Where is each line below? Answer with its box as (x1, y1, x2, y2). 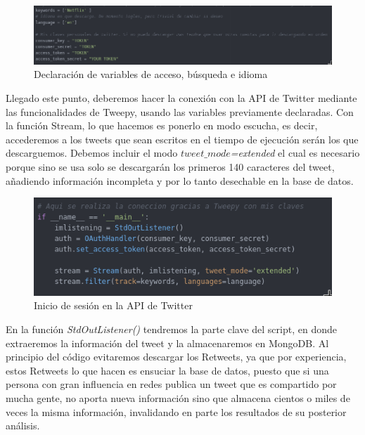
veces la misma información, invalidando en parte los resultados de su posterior (6, 404, 347, 419)
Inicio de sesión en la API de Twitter (34, 298, 193, 313)
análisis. (6, 418, 40, 433)
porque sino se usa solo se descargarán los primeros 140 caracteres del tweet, (6, 159, 335, 174)
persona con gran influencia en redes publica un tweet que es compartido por (6, 377, 337, 391)
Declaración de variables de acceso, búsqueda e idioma (34, 67, 268, 82)
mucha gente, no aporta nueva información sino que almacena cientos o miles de (6, 390, 350, 405)
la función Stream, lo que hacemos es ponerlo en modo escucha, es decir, (6, 118, 318, 133)
